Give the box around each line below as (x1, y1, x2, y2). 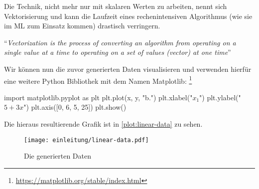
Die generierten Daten (24, 151, 92, 161)
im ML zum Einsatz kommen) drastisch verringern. (4, 20, 160, 31)
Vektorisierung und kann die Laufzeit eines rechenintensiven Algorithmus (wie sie (4, 10, 253, 21)
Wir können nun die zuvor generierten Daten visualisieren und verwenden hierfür (4, 63, 252, 74)
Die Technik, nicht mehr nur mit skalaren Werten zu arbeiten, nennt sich (4, 1, 227, 11)
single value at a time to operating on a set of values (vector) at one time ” (4, 47, 231, 57)
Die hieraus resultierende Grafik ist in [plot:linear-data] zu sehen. (4, 119, 203, 129)
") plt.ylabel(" (199, 92, 241, 102)
